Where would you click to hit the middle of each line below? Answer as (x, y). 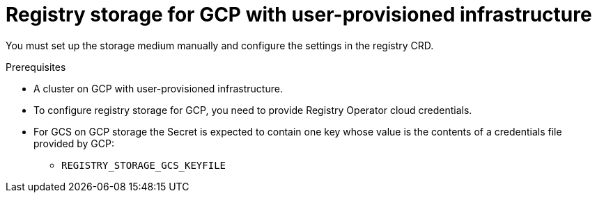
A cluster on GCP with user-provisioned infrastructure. (158, 88)
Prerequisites (36, 67)
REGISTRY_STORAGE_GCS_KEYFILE (144, 165)
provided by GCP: (74, 143)
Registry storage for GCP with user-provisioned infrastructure (299, 15)
